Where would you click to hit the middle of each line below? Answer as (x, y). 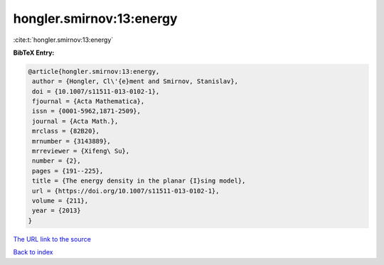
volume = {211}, (60, 201)
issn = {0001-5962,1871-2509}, (87, 111)
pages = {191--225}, (68, 171)
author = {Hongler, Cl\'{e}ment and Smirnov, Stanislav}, (135, 81)
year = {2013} (57, 211)
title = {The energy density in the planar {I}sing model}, (139, 181)
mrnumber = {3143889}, (72, 141)
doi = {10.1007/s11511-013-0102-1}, (96, 91)
